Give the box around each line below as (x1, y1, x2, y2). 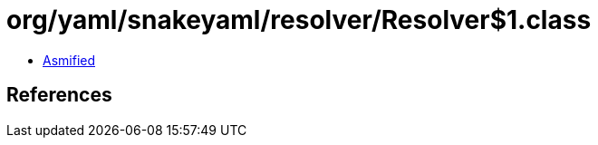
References (6, 83, 112, 107)
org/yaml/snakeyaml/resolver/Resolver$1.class (6, 5, 592, 35)
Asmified (43, 52, 96, 68)
